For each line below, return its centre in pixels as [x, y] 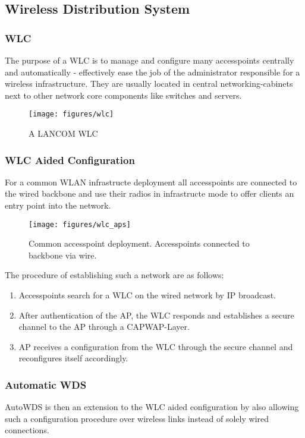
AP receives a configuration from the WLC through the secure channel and [156, 346]
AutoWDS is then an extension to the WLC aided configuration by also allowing [152, 407]
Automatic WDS [46, 384]
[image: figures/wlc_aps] [80, 224]
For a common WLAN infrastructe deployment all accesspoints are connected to [151, 182]
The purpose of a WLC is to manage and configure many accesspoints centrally [150, 60]
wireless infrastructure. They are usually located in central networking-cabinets [149, 83]
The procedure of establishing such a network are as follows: [114, 275]
